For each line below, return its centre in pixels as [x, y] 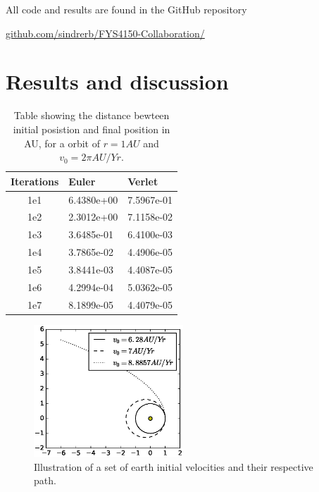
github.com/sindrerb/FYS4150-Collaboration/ [105, 33]
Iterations [35, 181]
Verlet [143, 181]
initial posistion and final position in [92, 129]
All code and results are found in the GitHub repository [126, 9]
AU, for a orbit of [62, 143]
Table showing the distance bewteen [92, 115]
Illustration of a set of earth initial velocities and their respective [174, 466]
